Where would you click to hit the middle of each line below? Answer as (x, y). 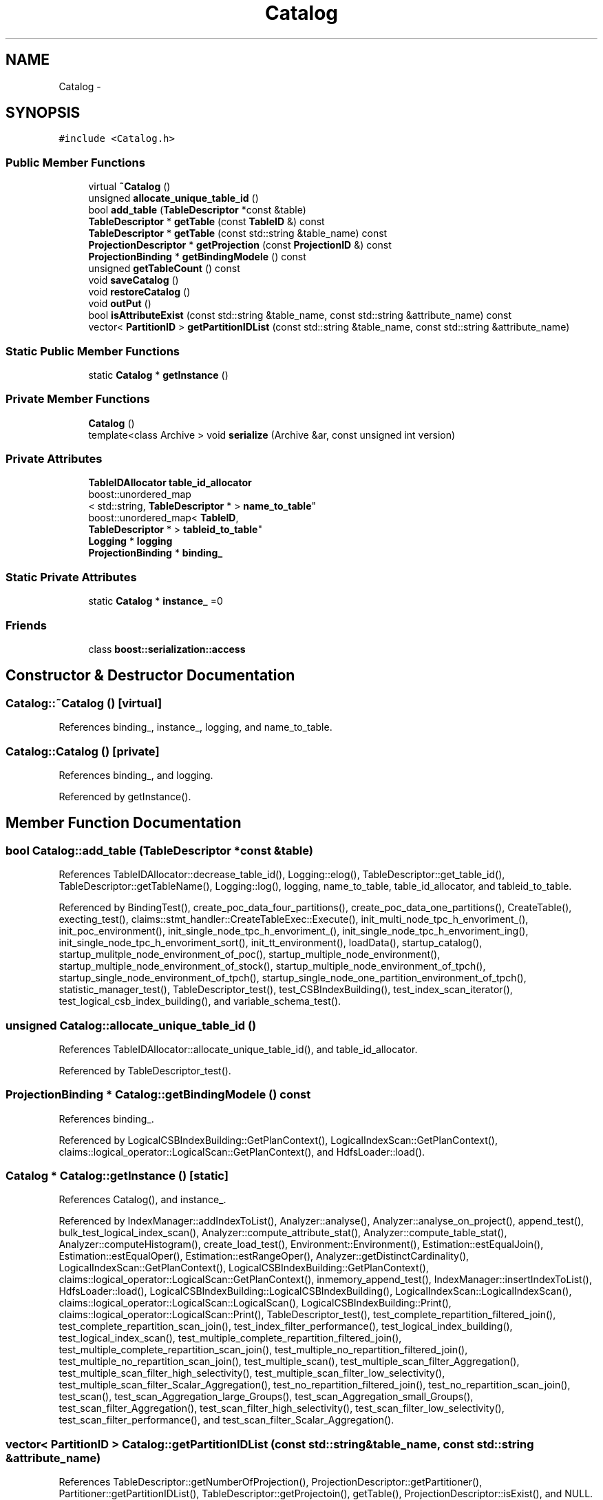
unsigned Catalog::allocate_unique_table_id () (131, 1025)
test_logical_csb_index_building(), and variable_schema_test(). (200, 1001)
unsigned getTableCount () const (164, 269)
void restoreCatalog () (139, 292)
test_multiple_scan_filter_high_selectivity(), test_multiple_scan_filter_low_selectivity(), (252, 1373)
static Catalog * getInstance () (158, 375)
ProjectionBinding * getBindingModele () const (197, 257)
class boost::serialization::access (167, 649)
